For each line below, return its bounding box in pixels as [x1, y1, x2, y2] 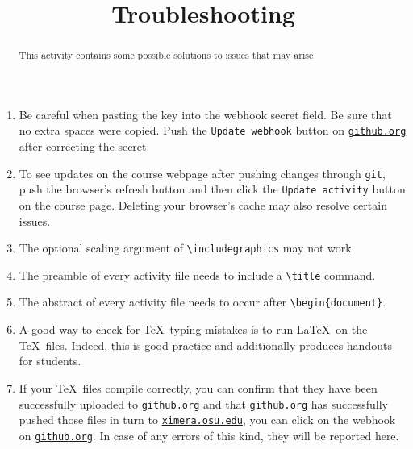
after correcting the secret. [19, 138, 150, 155]
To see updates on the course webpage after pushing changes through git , [19, 164, 386, 181]
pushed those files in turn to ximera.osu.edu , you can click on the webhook [19, 411, 396, 428]
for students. [19, 352, 81, 369]
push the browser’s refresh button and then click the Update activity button [19, 181, 406, 197]
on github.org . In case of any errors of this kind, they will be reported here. [19, 426, 399, 443]
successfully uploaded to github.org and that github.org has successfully [19, 395, 388, 412]
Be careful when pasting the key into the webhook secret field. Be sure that [19, 106, 392, 123]
